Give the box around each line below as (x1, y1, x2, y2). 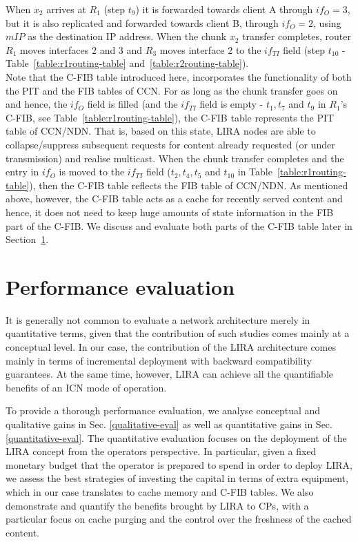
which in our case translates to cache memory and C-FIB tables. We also (6, 484, 314, 499)
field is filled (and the (87, 97, 178, 111)
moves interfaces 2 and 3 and (19, 42, 143, 57)
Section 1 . (6, 232, 49, 246)
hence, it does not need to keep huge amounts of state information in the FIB (6, 204, 334, 219)
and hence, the (6, 97, 68, 111)
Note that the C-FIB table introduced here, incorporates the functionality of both (6, 69, 352, 84)
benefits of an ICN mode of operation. (6, 380, 167, 394)
